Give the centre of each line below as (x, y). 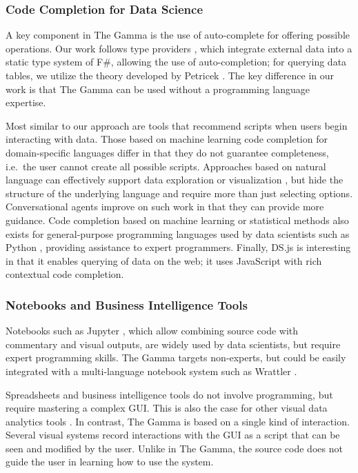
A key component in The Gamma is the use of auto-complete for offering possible (178, 35)
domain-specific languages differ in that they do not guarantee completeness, (167, 152)
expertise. (26, 102)
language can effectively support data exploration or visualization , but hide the (175, 180)
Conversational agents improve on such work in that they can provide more (165, 207)
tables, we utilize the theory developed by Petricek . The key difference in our (170, 75)
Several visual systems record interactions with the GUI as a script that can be (173, 435)
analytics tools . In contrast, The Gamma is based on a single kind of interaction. (178, 421)
